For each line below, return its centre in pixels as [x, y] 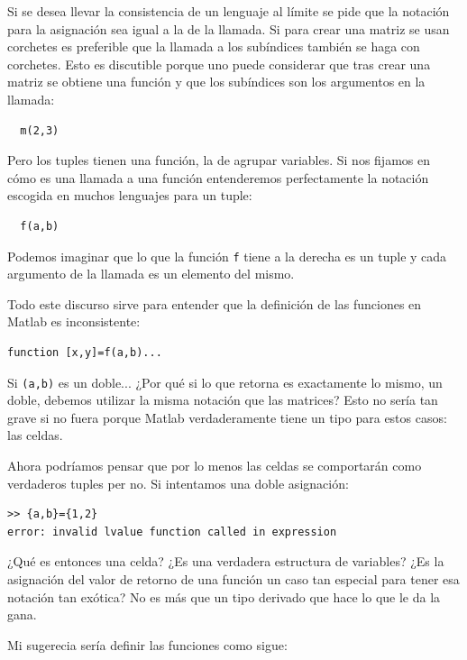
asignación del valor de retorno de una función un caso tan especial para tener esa [233, 578]
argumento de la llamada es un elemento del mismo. [151, 274]
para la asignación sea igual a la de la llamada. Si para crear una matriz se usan [229, 28]
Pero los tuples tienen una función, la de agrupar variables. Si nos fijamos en [219, 160]
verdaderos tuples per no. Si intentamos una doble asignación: [178, 483]
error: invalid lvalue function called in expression [172, 532]
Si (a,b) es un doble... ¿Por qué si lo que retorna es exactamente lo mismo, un [225, 382]
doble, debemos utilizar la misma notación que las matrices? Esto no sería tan [223, 400]
